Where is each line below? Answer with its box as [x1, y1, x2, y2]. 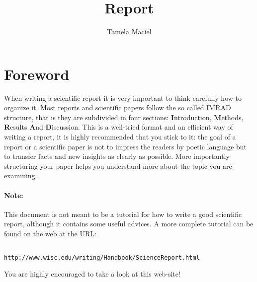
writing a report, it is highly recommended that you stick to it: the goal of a [4, 132, 236, 142]
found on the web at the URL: [4, 228, 96, 238]
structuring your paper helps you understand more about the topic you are [4, 160, 232, 171]
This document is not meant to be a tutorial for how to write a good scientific [4, 209, 242, 219]
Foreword [4, 64, 70, 84]
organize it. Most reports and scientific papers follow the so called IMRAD [4, 102, 231, 113]
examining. [4, 170, 37, 181]
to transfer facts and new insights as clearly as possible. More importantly [4, 151, 230, 161]
